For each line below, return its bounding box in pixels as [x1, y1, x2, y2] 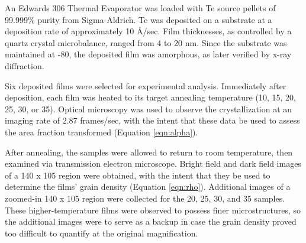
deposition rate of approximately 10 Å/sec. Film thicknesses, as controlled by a [5, 25, 292, 37]
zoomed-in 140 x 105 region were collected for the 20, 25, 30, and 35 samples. [5, 192, 285, 204]
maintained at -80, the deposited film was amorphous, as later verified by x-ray [5, 48, 292, 60]
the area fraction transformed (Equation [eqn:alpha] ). [5, 125, 198, 138]
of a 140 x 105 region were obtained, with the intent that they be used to [5, 169, 270, 181]
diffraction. [5, 59, 44, 72]
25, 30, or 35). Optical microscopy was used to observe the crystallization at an [5, 102, 292, 115]
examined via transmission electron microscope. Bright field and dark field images [5, 157, 301, 170]
